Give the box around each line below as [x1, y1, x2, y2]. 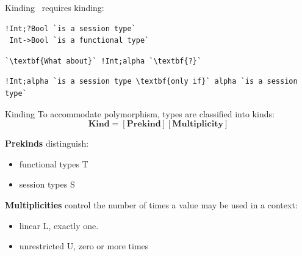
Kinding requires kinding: [5, 1, 104, 13]
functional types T [19, 157, 88, 170]
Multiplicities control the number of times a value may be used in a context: [5, 198, 298, 211]
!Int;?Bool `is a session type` [5, 24, 136, 33]
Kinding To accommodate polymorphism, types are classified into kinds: [5, 107, 275, 120]
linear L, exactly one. [19, 219, 99, 232]
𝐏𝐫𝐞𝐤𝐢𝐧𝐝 [126, 120, 161, 129]
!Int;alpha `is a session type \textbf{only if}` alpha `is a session [5, 77, 298, 86]
